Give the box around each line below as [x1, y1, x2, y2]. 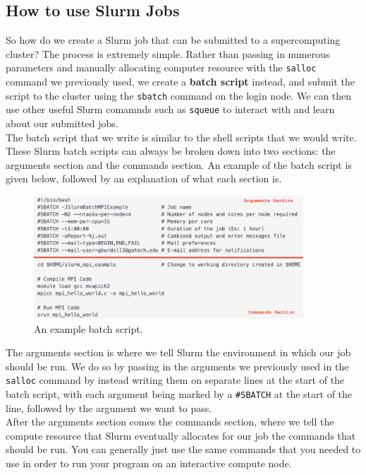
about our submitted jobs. [6, 115, 118, 130]
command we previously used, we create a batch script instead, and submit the [6, 74, 355, 89]
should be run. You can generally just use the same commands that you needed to [6, 442, 361, 457]
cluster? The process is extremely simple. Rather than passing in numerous [6, 46, 330, 61]
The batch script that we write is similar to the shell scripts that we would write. [6, 129, 357, 144]
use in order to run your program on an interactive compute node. [6, 456, 292, 470]
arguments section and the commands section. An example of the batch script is [6, 157, 352, 172]
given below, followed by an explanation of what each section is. [6, 171, 282, 186]
